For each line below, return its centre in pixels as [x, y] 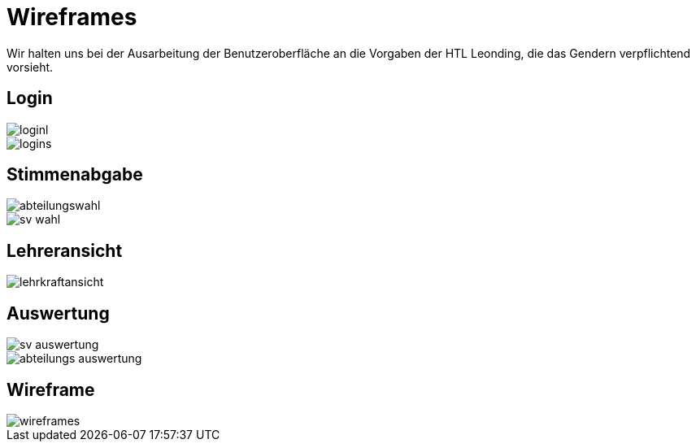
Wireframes [72, 17]
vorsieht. [30, 67]
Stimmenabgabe [75, 175]
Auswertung [58, 313]
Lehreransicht [65, 250]
